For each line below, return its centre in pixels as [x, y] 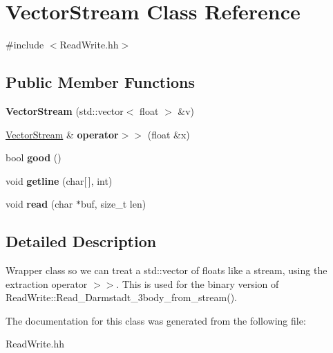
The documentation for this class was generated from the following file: [156, 320]
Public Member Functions [100, 82]
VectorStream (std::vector [65, 110]
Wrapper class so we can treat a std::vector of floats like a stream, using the [166, 270]
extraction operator [47, 283]
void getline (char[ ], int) [59, 180]
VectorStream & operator [62, 134]
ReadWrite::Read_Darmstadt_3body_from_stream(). [121, 297]
